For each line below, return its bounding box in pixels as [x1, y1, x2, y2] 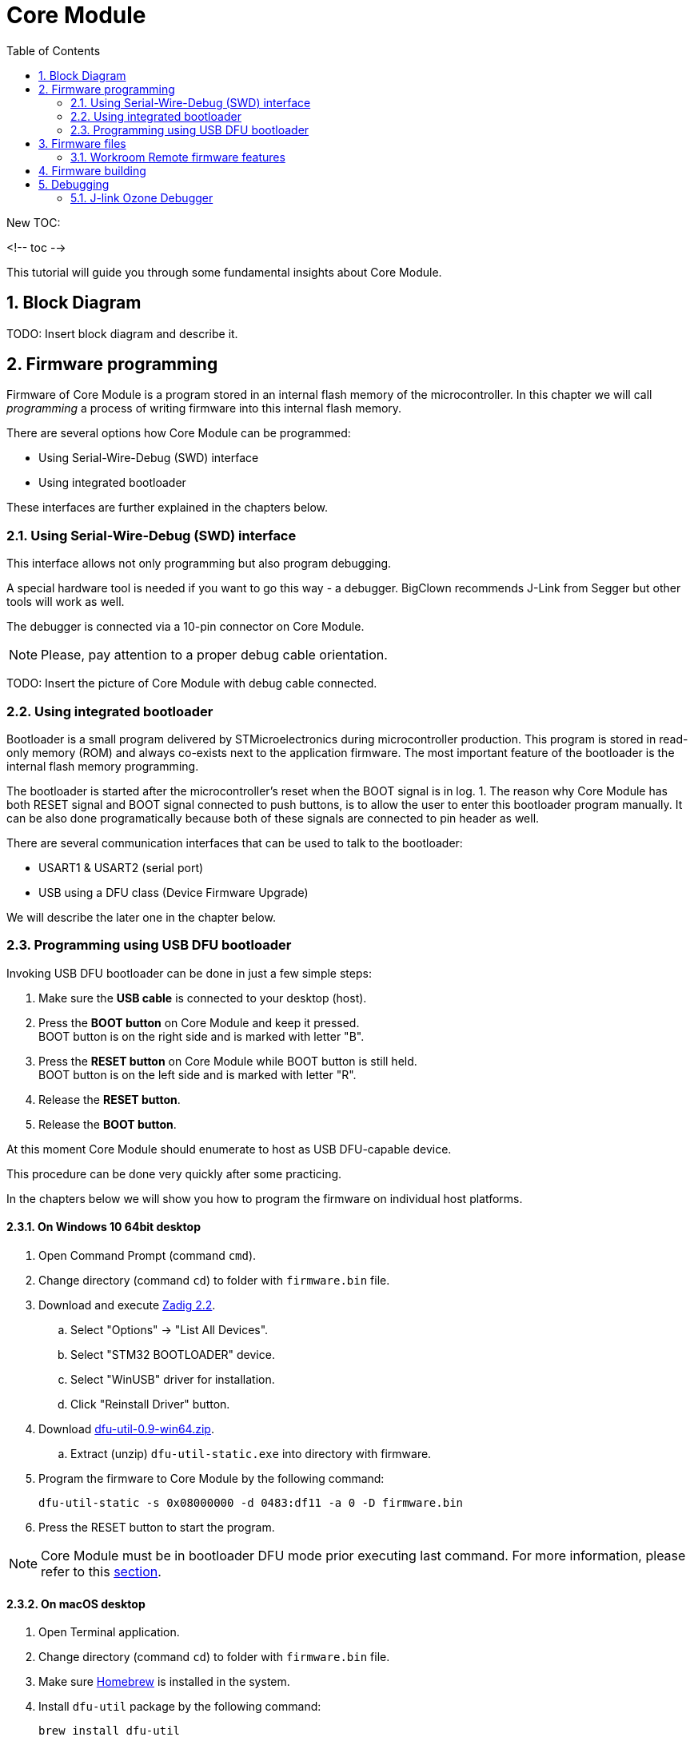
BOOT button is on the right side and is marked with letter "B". [38, 1029, 365, 1043]
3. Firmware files [38, 136, 126, 150]
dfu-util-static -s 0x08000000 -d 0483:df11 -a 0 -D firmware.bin [38, 1496, 464, 1509]
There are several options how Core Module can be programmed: [6, 426, 351, 440]
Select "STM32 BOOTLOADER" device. [70, 1347, 275, 1361]
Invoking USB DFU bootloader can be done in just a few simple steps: [6, 966, 372, 980]
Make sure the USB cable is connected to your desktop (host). [38, 990, 367, 1005]
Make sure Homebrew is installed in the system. [38, 1675, 290, 1689]
